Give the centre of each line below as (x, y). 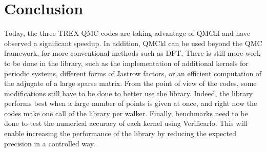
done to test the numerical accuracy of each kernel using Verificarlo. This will (126, 123)
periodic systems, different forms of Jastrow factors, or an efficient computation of (133, 73)
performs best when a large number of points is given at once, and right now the (131, 103)
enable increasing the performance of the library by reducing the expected (120, 133)
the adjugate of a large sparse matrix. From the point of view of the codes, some (130, 83)
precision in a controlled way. (50, 143)
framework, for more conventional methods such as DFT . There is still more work (132, 53)
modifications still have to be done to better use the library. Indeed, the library (129, 93)
